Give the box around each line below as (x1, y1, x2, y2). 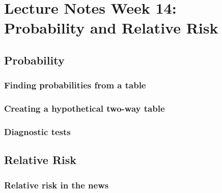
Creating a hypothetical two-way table (4, 102, 165, 115)
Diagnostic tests (4, 125, 71, 138)
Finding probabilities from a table (4, 79, 146, 91)
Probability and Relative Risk (4, 17, 218, 38)
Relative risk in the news (4, 178, 109, 191)
